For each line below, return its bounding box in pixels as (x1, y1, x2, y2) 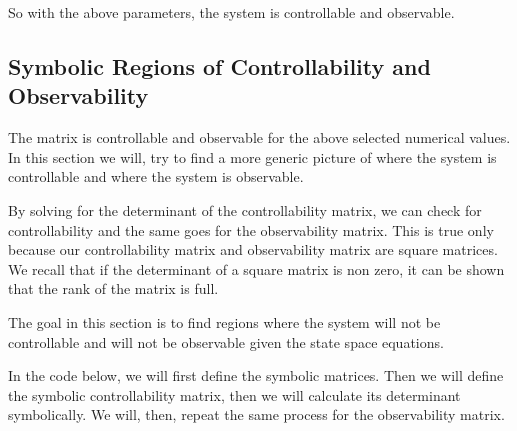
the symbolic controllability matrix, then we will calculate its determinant (8, 384, 461, 405)
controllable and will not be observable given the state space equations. (8, 331, 444, 352)
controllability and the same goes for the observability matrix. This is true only (8, 219, 494, 240)
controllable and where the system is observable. (8, 166, 304, 187)
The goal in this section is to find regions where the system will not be (8, 311, 441, 332)
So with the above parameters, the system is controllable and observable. (8, 2, 455, 22)
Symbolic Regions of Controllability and (8, 50, 431, 81)
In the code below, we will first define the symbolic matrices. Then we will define (8, 365, 504, 386)
